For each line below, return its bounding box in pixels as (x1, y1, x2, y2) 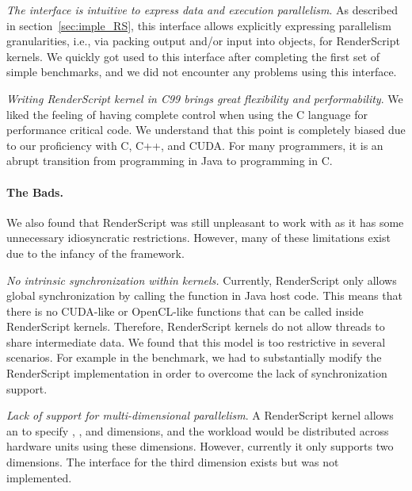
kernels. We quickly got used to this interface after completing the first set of (6, 48, 380, 64)
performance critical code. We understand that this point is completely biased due (6, 121, 406, 138)
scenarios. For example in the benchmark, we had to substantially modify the (6, 349, 382, 366)
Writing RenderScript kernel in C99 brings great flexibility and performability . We (6, 90, 403, 106)
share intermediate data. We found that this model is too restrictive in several (6, 333, 386, 350)
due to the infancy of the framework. (6, 244, 185, 261)
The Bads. (6, 183, 63, 200)
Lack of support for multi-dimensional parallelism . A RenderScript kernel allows (6, 407, 394, 424)
